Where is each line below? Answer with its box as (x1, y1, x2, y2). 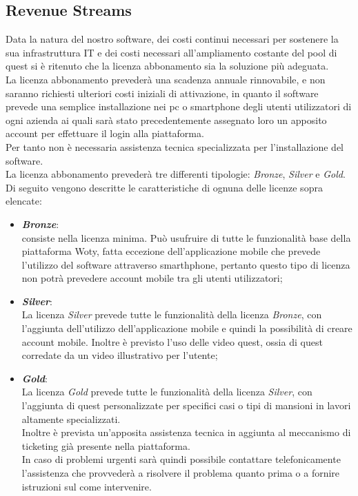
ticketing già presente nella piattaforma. (21, 438, 190, 453)
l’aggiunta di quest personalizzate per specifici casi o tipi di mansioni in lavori (21, 398, 351, 413)
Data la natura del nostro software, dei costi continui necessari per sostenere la (6, 32, 339, 46)
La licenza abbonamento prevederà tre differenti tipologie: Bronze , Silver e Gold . (6, 167, 346, 181)
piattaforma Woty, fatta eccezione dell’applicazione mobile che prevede (21, 244, 321, 258)
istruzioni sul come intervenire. (21, 479, 152, 493)
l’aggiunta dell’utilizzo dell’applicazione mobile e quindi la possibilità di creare (21, 321, 352, 335)
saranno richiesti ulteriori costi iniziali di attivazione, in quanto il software (6, 85, 319, 100)
